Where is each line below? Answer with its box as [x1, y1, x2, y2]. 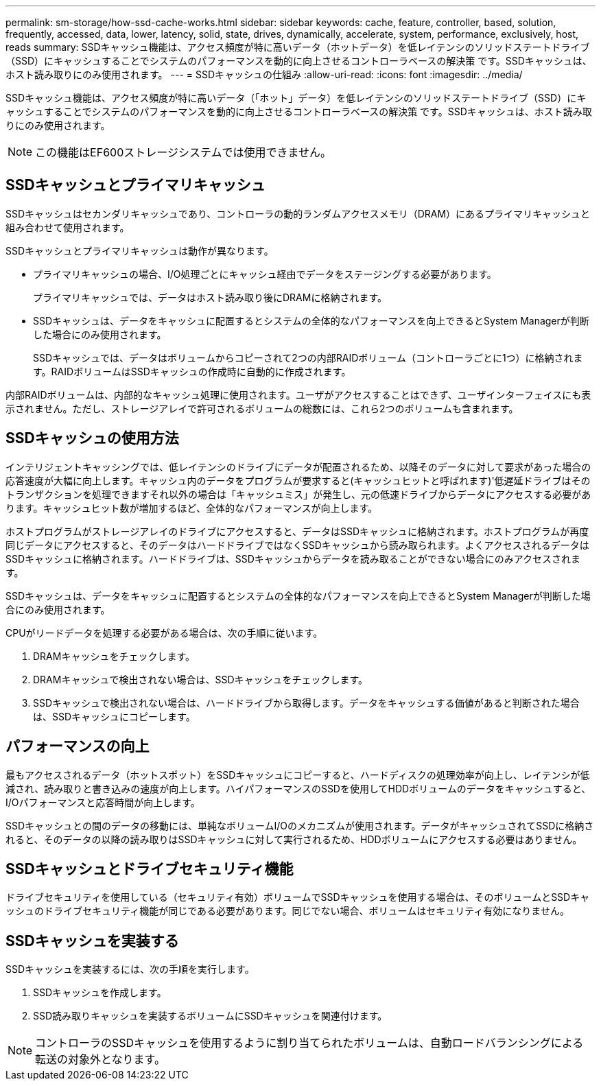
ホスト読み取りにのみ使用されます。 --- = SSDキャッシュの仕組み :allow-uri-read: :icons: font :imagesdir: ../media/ [5, 69, 523, 80]
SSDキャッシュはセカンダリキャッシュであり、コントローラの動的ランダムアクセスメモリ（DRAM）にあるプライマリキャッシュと [5, 207, 591, 220]
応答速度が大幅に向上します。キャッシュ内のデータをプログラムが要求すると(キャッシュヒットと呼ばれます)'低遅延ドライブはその [5, 474, 591, 486]
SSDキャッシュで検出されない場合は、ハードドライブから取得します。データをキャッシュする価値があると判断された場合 [33, 696, 580, 709]
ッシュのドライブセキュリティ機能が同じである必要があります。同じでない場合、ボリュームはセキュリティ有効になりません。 [5, 905, 569, 917]
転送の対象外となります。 [35, 1052, 165, 1067]
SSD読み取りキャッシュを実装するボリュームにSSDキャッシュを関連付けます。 [33, 1010, 388, 1022]
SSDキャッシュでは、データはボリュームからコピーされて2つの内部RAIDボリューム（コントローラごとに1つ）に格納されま [33, 351, 583, 364]
